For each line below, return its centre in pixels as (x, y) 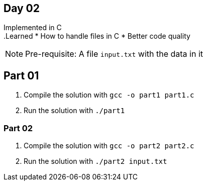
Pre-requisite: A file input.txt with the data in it (114, 54)
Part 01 (21, 75)
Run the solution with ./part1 (74, 111)
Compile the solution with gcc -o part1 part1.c (109, 95)
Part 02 (18, 128)
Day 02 (22, 8)
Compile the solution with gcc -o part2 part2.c (109, 146)
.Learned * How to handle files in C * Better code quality (97, 36)
